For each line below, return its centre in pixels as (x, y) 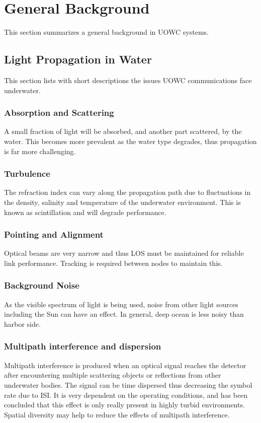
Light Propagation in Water (78, 59)
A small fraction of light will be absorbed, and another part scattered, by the (123, 131)
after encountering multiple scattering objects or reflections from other (113, 375)
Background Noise (42, 285)
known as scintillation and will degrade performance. (85, 212)
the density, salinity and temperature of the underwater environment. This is (122, 202)
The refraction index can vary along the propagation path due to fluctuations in (127, 192)
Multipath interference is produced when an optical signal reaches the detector (125, 365)
